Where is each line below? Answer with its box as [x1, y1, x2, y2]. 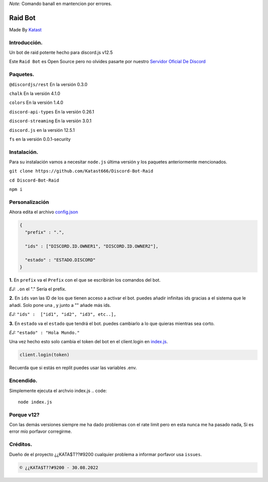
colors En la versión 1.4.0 [9, 99, 64, 105]
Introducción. [9, 39, 43, 46]
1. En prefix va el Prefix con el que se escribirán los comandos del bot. [9, 277, 161, 283]
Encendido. [9, 377, 38, 384]
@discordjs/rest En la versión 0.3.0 [9, 81, 88, 87]
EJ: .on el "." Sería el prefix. [9, 286, 67, 292]
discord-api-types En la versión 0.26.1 [9, 108, 94, 114]
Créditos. [9, 441, 32, 448]
